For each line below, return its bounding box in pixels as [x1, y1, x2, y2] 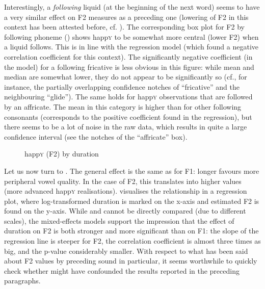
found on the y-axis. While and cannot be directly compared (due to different [4, 205, 246, 216]
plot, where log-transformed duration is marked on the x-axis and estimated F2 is [4, 195, 259, 206]
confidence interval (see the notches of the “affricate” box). [4, 131, 188, 142]
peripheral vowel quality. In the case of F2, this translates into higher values [4, 175, 242, 186]
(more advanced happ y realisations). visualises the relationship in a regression [4, 186, 247, 196]
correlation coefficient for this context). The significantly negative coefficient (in [4, 51, 253, 62]
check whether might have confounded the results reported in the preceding [4, 265, 240, 276]
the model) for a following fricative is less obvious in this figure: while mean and [4, 61, 254, 72]
